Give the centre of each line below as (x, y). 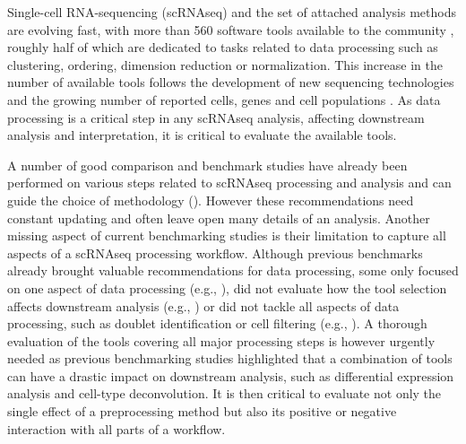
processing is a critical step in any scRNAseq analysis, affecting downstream (216, 117)
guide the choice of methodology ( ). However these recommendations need (211, 200)
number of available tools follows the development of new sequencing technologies (231, 82)
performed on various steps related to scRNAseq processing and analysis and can (229, 183)
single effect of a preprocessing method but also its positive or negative (202, 411)
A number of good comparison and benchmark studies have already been (207, 165)
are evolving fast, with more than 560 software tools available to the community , (231, 29)
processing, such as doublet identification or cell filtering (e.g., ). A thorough (217, 323)
